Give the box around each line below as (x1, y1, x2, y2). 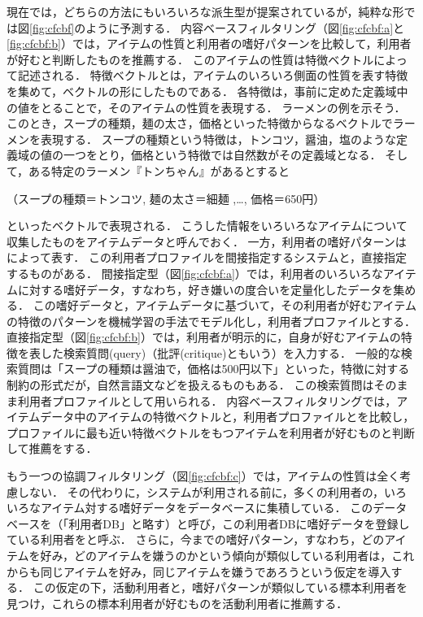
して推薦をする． (7, 440, 98, 457)
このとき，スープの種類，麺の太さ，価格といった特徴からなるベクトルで (7, 115, 393, 132)
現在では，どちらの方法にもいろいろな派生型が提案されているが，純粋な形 (7, 3, 404, 20)
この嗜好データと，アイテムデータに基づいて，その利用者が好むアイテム (33, 297, 416, 314)
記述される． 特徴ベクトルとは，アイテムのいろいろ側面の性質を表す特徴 (17, 67, 408, 84)
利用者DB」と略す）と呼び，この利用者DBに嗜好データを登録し (68, 515, 410, 532)
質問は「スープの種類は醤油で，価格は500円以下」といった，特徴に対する (17, 360, 410, 377)
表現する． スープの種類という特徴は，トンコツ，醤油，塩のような (40, 130, 397, 147)
